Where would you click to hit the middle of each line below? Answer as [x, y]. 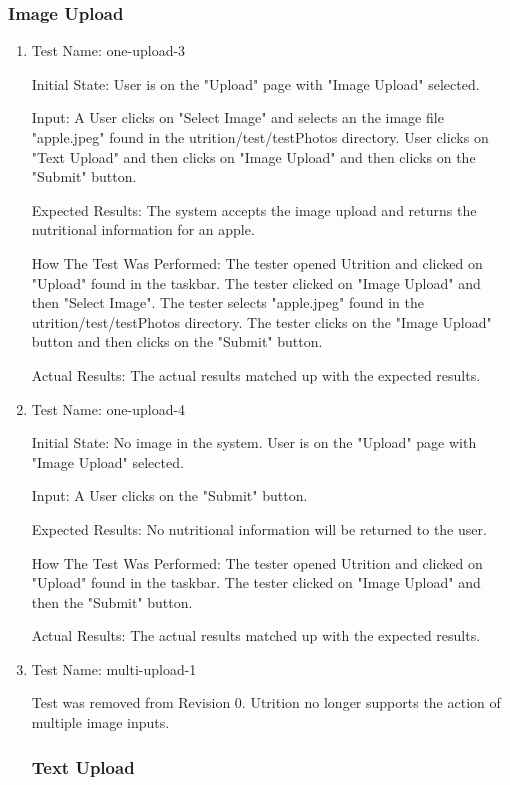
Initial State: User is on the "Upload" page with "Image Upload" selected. [255, 83]
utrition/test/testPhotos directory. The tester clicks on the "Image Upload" [261, 321]
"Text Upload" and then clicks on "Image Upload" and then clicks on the [253, 156]
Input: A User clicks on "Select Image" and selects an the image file [237, 117]
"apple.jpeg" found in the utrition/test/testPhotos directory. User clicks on [260, 137]
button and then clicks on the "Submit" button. [177, 341]
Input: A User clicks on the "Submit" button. [169, 495]
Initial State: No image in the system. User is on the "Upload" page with [254, 442]
